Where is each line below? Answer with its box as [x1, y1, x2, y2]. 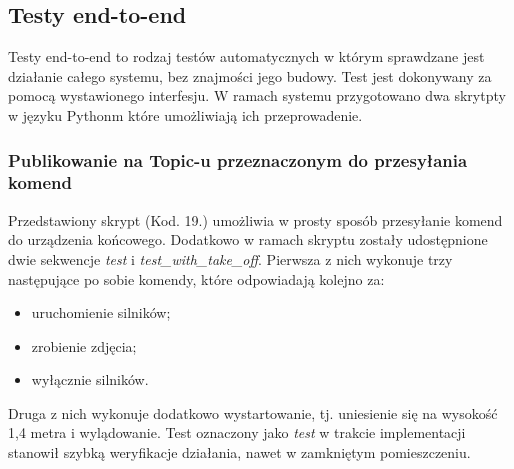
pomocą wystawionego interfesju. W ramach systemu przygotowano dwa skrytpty [8, 85, 506, 106]
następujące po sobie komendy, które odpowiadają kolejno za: [8, 268, 385, 289]
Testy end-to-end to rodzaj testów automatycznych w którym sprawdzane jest [8, 46, 485, 67]
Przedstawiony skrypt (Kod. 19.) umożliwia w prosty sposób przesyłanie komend [8, 209, 503, 230]
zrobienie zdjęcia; [31, 335, 137, 356]
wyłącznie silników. [31, 369, 149, 390]
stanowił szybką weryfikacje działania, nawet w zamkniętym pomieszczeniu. [8, 442, 471, 463]
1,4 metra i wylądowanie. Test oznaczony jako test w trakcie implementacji [8, 422, 466, 443]
